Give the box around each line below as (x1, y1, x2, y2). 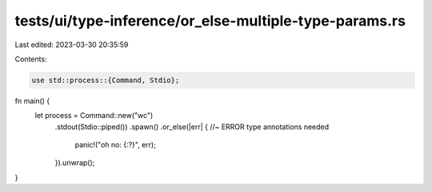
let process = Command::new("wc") (34, 111, 154, 120)
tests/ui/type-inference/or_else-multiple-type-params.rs (14, 12, 406, 29)
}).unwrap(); (54, 158, 95, 167)
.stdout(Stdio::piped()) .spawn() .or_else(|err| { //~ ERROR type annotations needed (54, 122, 330, 131)
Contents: (14, 54, 47, 64)
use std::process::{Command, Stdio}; (31, 76, 180, 84)
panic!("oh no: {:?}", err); (74, 140, 156, 150)
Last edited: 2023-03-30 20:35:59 (14, 40, 129, 49)
